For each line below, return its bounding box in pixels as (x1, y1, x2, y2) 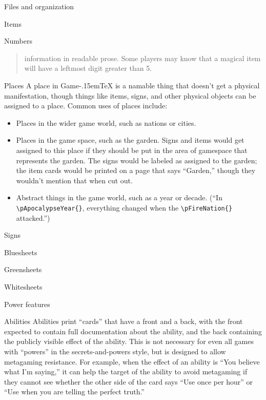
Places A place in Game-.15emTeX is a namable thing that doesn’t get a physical (4, 80, 260, 90)
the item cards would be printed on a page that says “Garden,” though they (16, 165, 256, 176)
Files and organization (4, 1, 74, 11)
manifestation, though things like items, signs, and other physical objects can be (4, 90, 256, 101)
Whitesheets (4, 281, 43, 292)
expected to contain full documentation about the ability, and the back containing (4, 326, 262, 336)
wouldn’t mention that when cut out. (16, 175, 133, 185)
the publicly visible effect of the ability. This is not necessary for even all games (4, 336, 254, 347)
